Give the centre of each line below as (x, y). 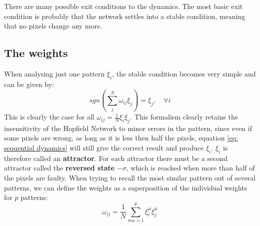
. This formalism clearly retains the (184, 117)
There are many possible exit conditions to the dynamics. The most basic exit (123, 6)
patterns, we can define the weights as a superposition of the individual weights (126, 187)
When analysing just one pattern (54, 73)
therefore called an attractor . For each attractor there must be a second (116, 158)
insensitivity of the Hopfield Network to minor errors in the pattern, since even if (128, 128)
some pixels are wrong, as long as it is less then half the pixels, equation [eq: (121, 138)
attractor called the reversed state (59, 168)
